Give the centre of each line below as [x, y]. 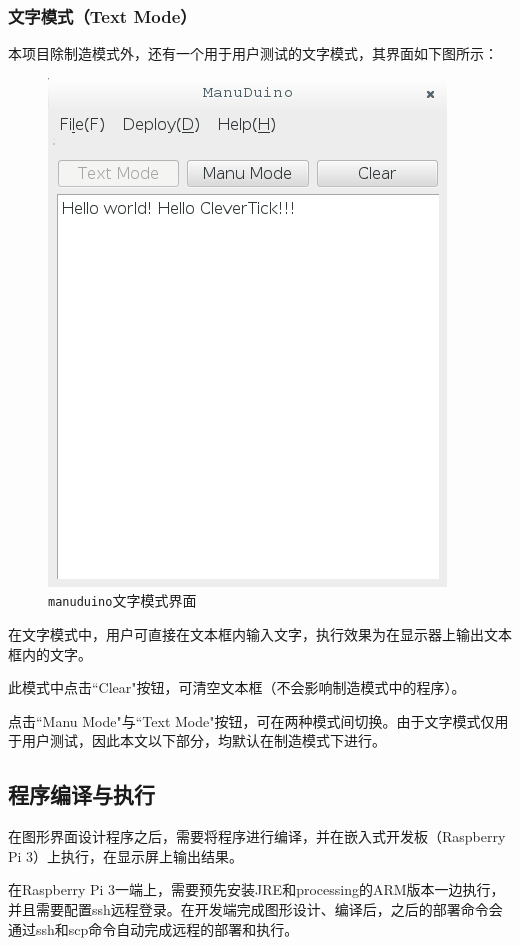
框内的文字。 [50, 653]
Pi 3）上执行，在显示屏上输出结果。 [126, 855]
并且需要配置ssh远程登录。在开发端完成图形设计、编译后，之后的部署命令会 [255, 909]
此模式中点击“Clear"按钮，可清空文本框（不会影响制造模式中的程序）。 [237, 687]
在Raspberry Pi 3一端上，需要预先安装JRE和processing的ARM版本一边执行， [256, 889]
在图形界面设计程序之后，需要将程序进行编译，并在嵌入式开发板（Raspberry [257, 836]
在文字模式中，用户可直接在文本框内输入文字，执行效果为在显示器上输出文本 [260, 634]
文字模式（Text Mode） [102, 15]
